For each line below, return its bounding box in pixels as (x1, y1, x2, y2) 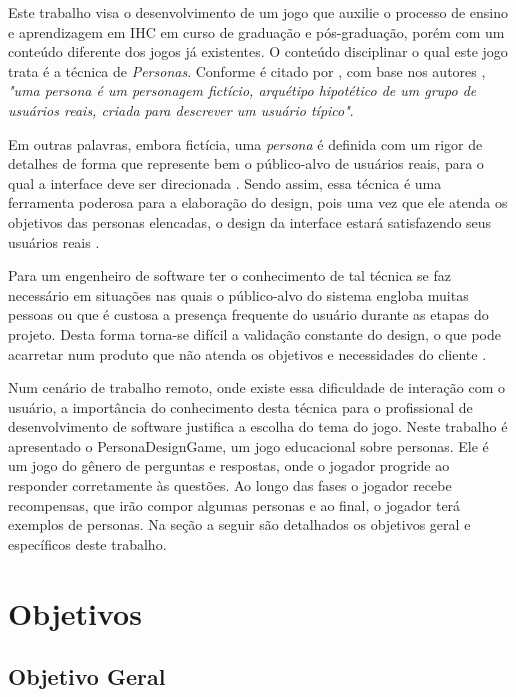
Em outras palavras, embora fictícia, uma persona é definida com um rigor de (8, 133, 483, 154)
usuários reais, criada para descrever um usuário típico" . (8, 99, 354, 120)
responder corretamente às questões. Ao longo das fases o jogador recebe (8, 475, 452, 496)
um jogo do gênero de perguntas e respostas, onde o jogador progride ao (8, 455, 450, 476)
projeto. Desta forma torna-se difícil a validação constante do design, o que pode (8, 323, 501, 344)
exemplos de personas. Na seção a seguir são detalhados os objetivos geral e (8, 514, 471, 535)
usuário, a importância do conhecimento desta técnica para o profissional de (8, 396, 473, 417)
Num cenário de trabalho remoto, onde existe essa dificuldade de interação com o (8, 377, 505, 398)
